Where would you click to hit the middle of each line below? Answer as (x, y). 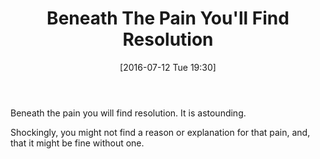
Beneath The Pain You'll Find (168, 18)
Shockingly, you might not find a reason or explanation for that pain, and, (160, 132)
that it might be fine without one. (77, 143)
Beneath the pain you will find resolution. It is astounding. (128, 113)
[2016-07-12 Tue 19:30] (168, 67)
